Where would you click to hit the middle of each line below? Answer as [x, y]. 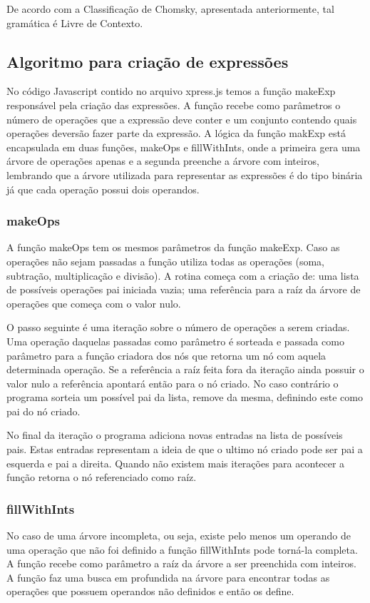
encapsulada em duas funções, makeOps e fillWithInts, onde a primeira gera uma [184, 147]
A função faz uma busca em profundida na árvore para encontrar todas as [168, 577]
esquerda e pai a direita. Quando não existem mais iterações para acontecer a [176, 463]
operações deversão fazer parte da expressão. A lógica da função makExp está [176, 133]
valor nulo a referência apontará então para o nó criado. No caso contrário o [173, 383]
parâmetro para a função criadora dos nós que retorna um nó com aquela [166, 355]
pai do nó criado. [43, 411]
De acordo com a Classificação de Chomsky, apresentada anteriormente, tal [170, 9]
